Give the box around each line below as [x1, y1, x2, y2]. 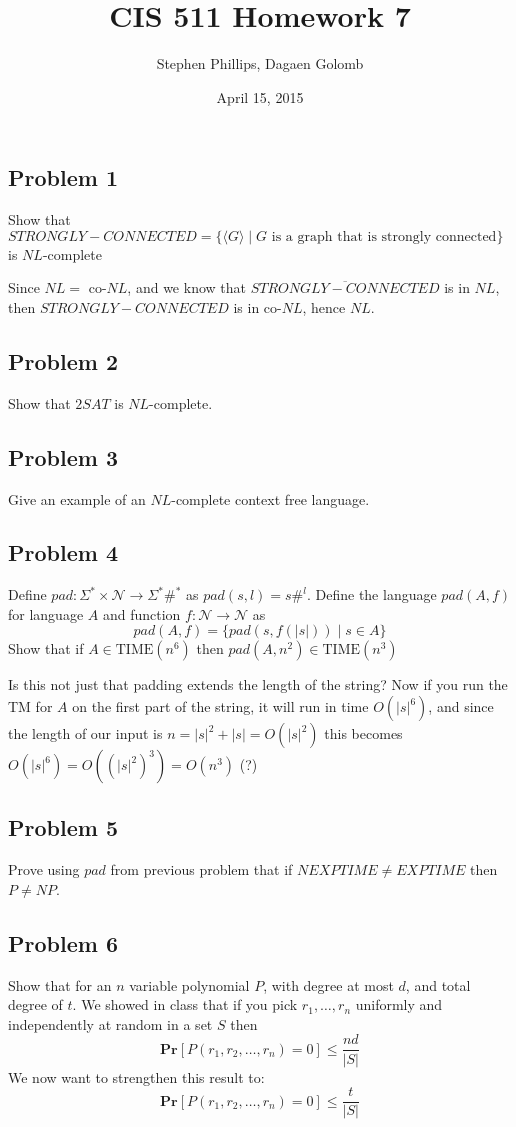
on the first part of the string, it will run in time [72, 696, 369, 717]
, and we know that [127, 277, 246, 298]
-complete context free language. [171, 488, 370, 509]
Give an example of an [8, 488, 146, 509]
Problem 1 [8, 162, 118, 193]
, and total [405, 974, 471, 995]
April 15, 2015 [216, 86, 304, 107]
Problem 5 [8, 812, 118, 843]
